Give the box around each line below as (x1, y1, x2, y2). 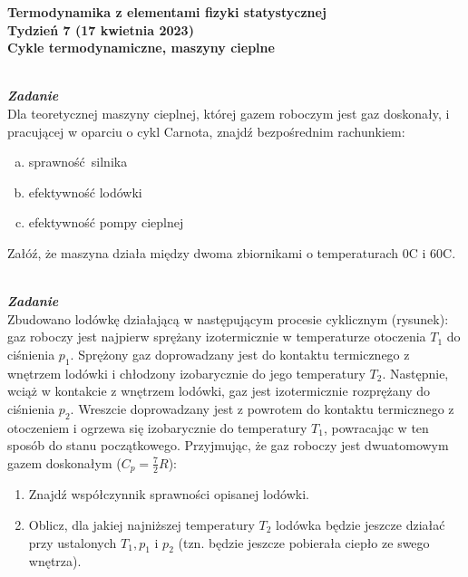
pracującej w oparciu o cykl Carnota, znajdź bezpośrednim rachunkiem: (7, 121, 405, 140)
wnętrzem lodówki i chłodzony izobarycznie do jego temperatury (7, 363, 366, 382)
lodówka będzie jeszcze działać (276, 514, 445, 534)
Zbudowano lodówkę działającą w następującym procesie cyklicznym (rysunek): (7, 309, 449, 328)
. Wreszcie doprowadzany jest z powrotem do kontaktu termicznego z (70, 399, 454, 418)
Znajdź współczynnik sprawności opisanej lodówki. (28, 485, 309, 504)
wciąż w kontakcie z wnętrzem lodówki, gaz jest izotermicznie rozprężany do (7, 381, 431, 400)
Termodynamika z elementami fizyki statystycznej (7, 3, 327, 21)
